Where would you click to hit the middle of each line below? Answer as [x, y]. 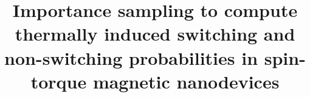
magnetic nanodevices [186, 81]
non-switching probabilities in [131, 57]
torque [59, 81]
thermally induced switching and [155, 34]
